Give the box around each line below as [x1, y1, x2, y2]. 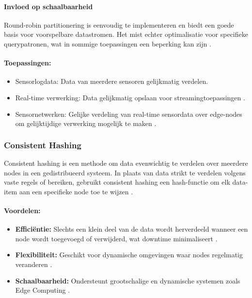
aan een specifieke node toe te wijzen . [19, 186, 133, 196]
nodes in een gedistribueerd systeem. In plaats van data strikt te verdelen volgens [4, 167, 246, 177]
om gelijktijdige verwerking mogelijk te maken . [15, 118, 157, 128]
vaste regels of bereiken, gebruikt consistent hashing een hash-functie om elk [4, 177, 230, 187]
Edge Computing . [15, 285, 70, 295]
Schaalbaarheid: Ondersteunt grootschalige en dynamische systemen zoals [15, 275, 240, 285]
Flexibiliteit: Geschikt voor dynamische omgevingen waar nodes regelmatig [15, 250, 243, 260]
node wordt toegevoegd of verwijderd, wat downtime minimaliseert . [15, 233, 218, 243]
